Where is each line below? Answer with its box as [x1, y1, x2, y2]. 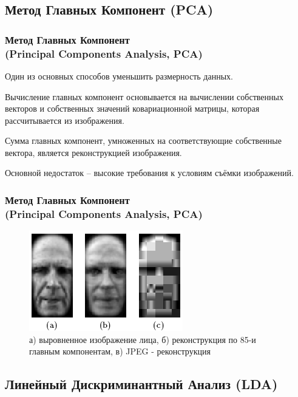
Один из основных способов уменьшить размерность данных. [5, 69, 233, 82]
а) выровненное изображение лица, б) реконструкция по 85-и [29, 333, 256, 345]
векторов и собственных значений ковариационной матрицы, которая [5, 102, 260, 115]
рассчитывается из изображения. [5, 114, 124, 126]
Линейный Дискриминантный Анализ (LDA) [5, 375, 278, 393]
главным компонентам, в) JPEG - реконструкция [29, 345, 211, 358]
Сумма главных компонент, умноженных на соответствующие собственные [5, 134, 282, 147]
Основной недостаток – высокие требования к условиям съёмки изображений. [5, 166, 294, 179]
